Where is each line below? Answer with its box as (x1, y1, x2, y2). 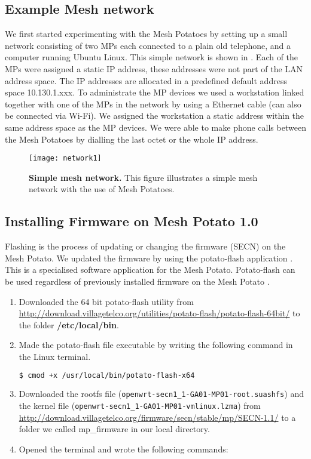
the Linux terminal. (19, 350, 91, 362)
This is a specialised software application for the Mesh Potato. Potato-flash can (5, 263, 295, 276)
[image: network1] (29, 154, 102, 163)
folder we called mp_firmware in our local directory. (19, 423, 210, 435)
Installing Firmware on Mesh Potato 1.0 (5, 212, 258, 230)
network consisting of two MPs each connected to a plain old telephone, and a (5, 39, 291, 51)
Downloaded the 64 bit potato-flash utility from (19, 295, 194, 307)
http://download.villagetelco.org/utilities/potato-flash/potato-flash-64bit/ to (19, 307, 300, 319)
